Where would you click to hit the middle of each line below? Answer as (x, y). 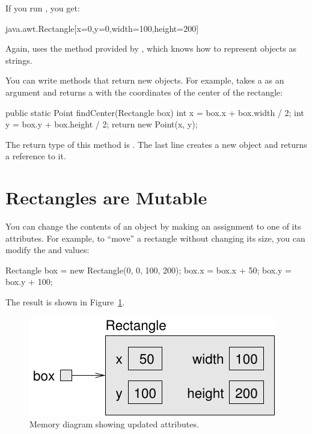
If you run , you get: (43, 8)
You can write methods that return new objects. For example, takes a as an (145, 80)
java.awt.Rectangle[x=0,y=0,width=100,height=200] (102, 28)
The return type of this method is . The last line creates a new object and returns (156, 144)
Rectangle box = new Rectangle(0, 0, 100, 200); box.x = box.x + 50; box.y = (148, 270)
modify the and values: (47, 250)
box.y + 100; (29, 282)
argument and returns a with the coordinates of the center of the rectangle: (144, 92)
